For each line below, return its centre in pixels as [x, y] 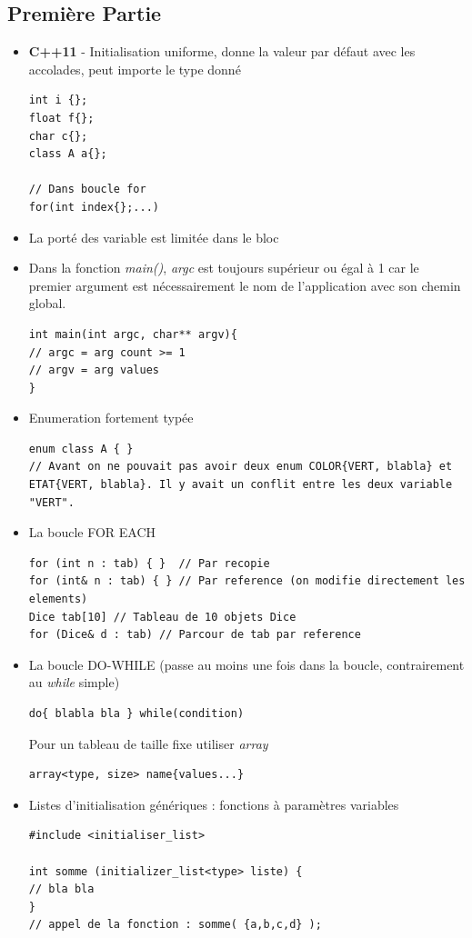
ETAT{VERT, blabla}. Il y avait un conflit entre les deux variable [241, 485]
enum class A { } [81, 449]
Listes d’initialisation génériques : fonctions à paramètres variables [214, 804]
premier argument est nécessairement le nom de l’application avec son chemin [245, 285]
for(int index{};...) [94, 207]
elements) [58, 599]
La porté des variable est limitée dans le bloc [154, 237]
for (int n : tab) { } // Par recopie [149, 563]
